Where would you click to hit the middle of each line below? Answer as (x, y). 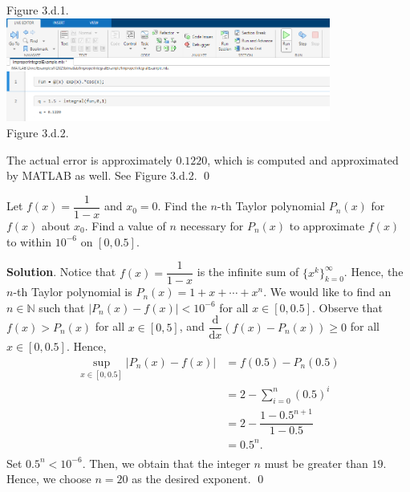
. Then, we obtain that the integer (166, 463)
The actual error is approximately (89, 159)
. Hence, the (373, 272)
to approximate (327, 225)
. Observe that (348, 307)
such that (62, 307)
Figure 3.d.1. (38, 10)
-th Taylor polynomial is (73, 292)
